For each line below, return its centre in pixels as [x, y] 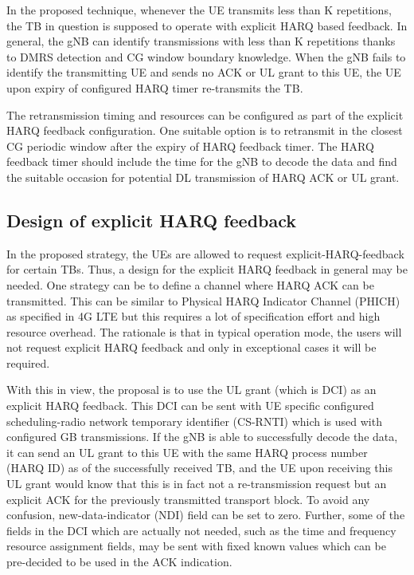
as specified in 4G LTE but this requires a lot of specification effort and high [193, 316]
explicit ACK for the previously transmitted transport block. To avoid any [188, 499]
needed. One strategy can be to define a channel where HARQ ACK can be [190, 284]
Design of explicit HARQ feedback [152, 220]
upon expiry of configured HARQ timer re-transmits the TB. [155, 87]
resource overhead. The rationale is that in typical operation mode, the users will [204, 331]
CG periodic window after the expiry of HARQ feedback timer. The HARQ [190, 146]
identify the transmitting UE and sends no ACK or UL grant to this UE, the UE [204, 72]
